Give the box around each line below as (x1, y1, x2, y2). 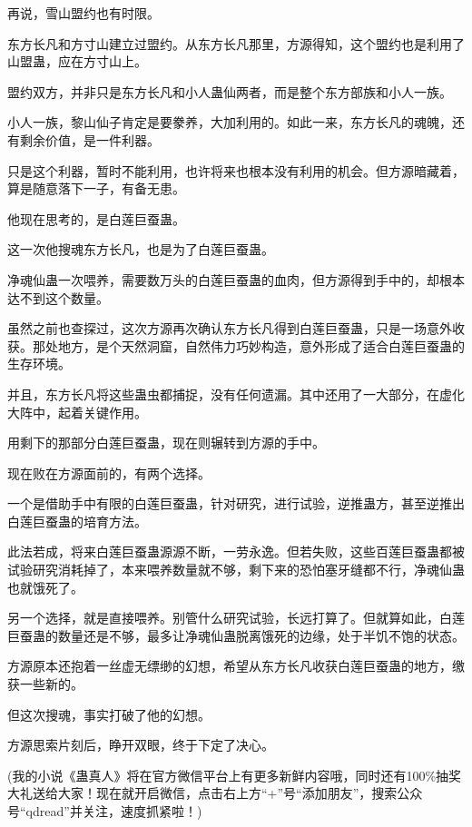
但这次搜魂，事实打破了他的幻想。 (7, 704, 211, 724)
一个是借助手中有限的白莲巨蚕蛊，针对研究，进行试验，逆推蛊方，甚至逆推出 (7, 494, 465, 513)
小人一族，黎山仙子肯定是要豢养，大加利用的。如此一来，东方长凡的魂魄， (7, 113, 452, 132)
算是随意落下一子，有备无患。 (7, 179, 185, 198)
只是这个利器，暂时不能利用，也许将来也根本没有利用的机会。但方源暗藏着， (7, 161, 465, 180)
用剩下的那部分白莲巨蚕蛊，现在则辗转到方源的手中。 (7, 433, 325, 452)
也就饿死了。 (7, 577, 84, 596)
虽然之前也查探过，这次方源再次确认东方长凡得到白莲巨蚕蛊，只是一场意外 (7, 319, 452, 338)
